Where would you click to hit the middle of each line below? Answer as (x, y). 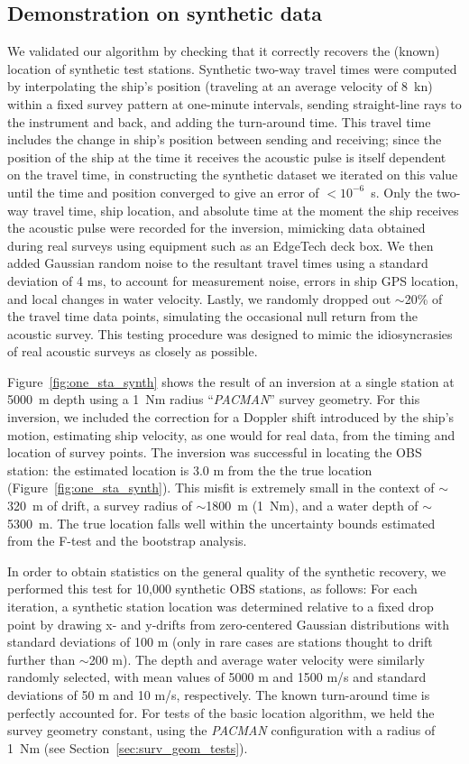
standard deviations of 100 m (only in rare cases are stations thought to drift (220, 642)
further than (41, 659)
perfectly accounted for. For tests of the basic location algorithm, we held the (221, 712)
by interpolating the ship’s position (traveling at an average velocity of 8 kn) (220, 86)
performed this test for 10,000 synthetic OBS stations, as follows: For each (212, 589)
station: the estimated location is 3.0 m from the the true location (190, 469)
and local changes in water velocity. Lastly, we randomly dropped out (199, 298)
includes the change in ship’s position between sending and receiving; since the (225, 139)
